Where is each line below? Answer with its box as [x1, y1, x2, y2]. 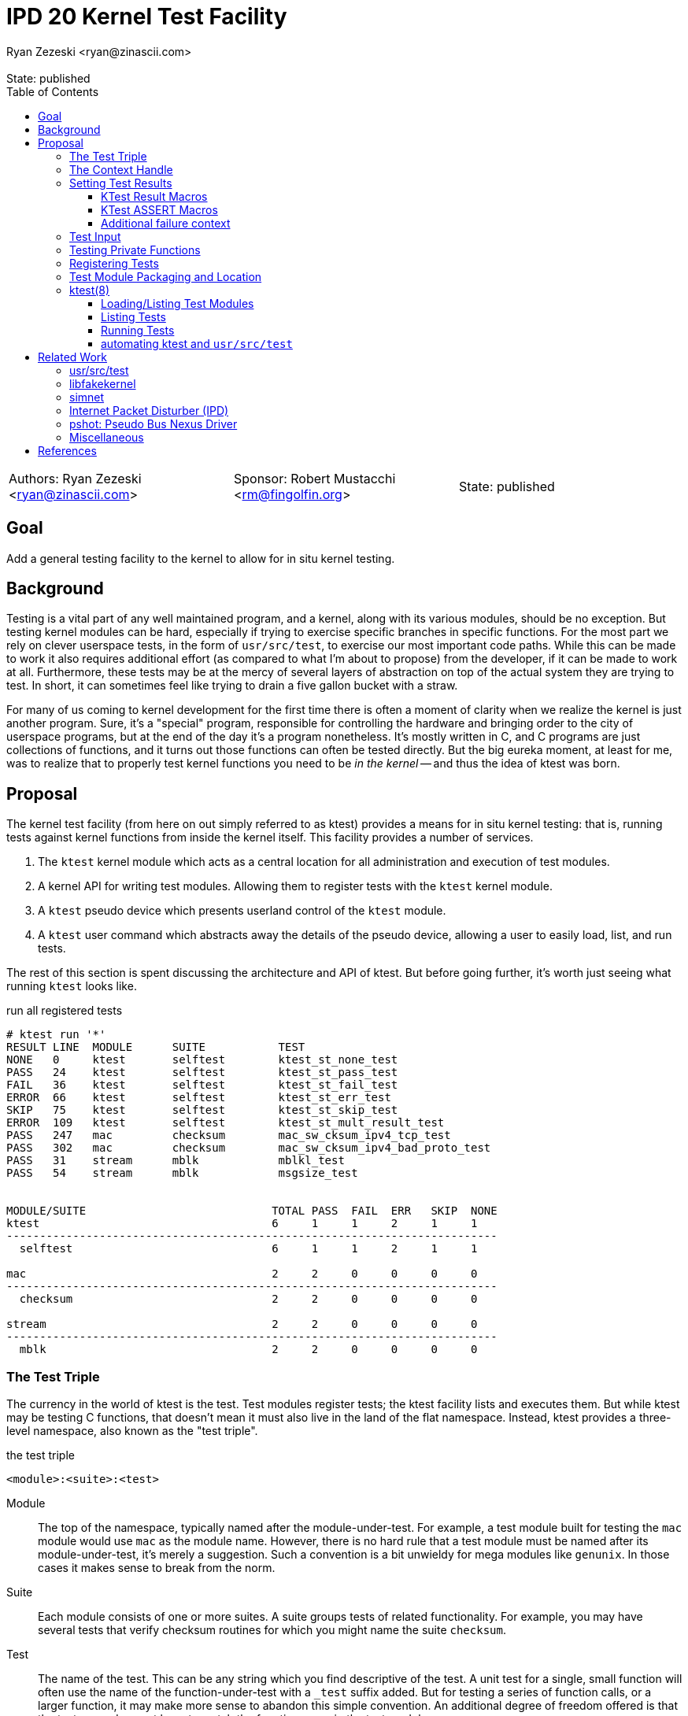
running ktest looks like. [6, 979, 137, 993]
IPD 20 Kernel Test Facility [6, 3, 287, 30]
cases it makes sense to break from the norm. [38, 1561, 276, 1575]
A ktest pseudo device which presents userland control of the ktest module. [38, 904, 446, 918]
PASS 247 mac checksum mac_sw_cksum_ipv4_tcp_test [6, 1129, 451, 1142]
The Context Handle [69, 162, 173, 176]
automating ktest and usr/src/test [101, 336, 293, 350]
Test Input [69, 229, 121, 243]
